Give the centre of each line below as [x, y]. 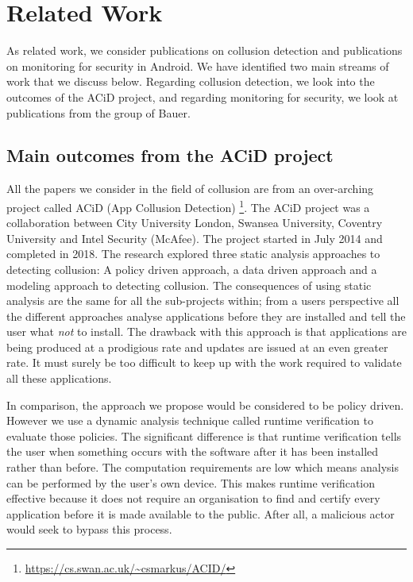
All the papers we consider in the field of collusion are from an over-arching [190, 189]
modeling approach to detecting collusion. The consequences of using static [189, 285]
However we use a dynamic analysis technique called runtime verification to [190, 420]
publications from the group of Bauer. [98, 112]
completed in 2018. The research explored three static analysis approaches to [193, 254]
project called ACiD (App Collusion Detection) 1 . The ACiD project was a [188, 206]
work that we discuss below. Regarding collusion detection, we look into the [191, 81]
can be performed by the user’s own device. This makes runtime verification [191, 482]
